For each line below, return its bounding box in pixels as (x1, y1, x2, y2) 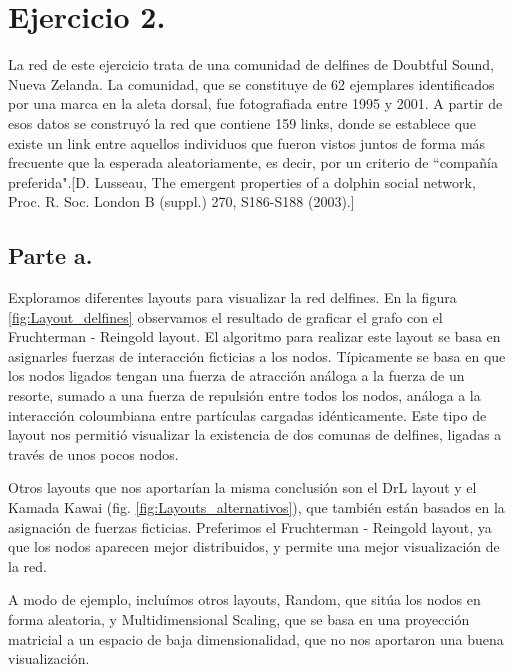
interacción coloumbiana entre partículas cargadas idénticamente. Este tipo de (8, 404, 487, 425)
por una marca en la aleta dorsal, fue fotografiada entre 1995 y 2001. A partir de (8, 93, 503, 114)
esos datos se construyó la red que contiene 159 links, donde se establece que (8, 112, 477, 133)
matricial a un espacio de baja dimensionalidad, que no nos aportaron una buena (8, 628, 504, 649)
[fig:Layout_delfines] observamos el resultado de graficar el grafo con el (8, 306, 443, 327)
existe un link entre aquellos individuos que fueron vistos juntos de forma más (8, 132, 486, 153)
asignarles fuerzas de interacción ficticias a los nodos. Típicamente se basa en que (8, 345, 506, 366)
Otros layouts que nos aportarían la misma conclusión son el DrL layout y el (8, 477, 477, 498)
